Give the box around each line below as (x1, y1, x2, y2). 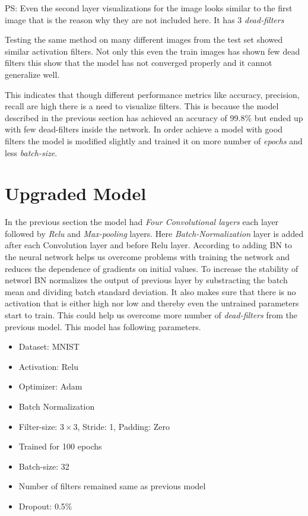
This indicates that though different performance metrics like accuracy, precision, (5, 88, 300, 100)
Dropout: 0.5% (18, 499, 72, 512)
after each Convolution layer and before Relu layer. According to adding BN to (5, 239, 292, 251)
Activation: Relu (18, 360, 78, 372)
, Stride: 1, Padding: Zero (77, 420, 170, 432)
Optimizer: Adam (18, 380, 82, 392)
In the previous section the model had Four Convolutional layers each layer (5, 216, 279, 228)
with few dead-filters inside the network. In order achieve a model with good (5, 123, 283, 135)
